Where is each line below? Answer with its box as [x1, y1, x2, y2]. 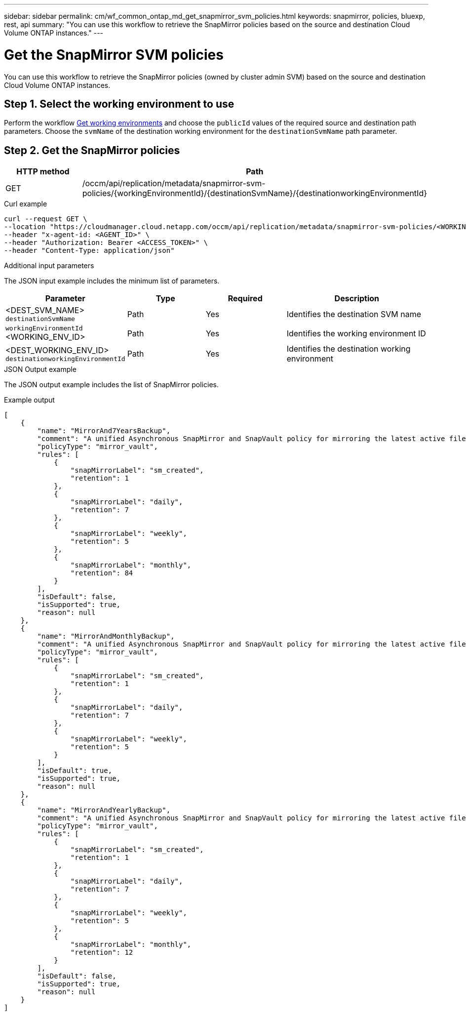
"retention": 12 [70, 948, 133, 957]
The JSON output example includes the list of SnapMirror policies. [4, 380, 219, 389]
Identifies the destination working [286, 344, 411, 354]
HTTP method [16, 166, 70, 177]
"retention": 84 [70, 569, 133, 577]
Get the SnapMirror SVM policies [4, 46, 224, 63]
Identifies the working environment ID [286, 328, 426, 338]
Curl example [4, 200, 47, 208]
